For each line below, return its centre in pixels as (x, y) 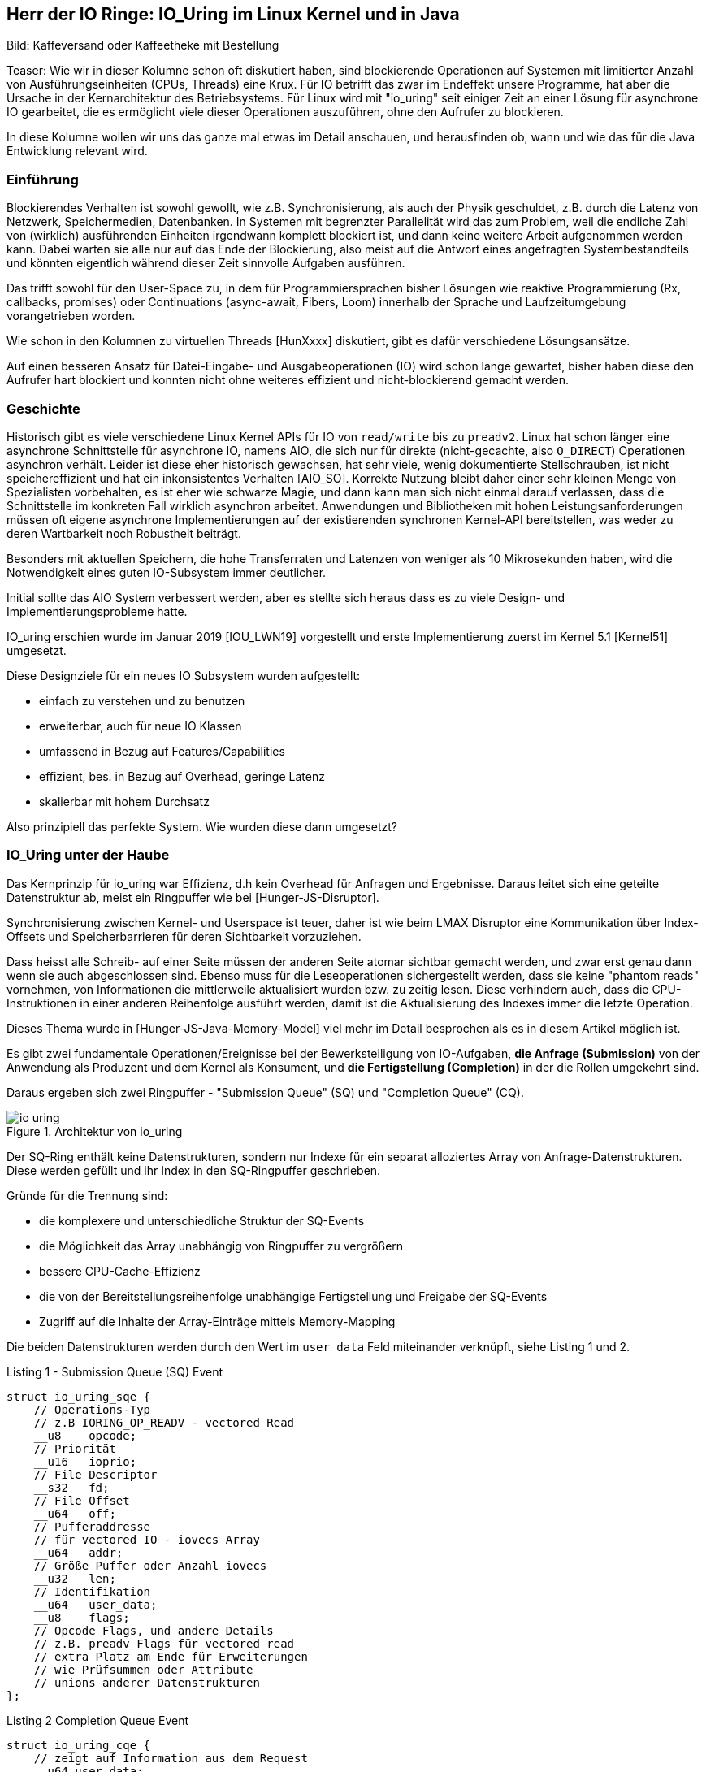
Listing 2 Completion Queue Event (98, 1720)
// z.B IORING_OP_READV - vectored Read (164, 1422)
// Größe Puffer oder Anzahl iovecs (150, 1565)
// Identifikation (92, 1591)
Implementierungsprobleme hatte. (97, 611)
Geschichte (43, 408)
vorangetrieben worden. (71, 316)
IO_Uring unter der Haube (88, 855)
